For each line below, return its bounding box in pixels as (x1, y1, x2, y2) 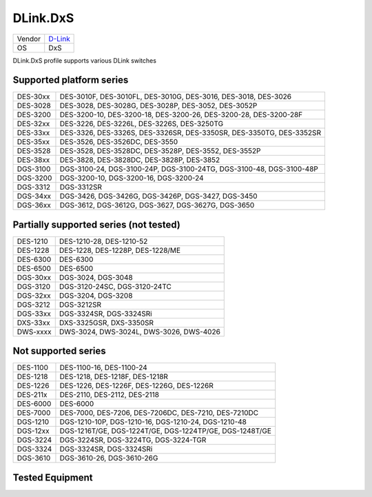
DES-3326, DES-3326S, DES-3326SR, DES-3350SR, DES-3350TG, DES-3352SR (59, 128, 322, 138)
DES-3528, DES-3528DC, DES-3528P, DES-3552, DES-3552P (59, 146, 261, 156)
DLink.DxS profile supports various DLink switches (12, 56, 156, 65)
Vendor (17, 34, 41, 43)
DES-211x (17, 390, 48, 400)
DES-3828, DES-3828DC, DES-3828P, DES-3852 (59, 155, 220, 165)
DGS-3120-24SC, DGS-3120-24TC (59, 281, 172, 291)
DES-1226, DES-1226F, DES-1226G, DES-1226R (59, 381, 214, 391)
